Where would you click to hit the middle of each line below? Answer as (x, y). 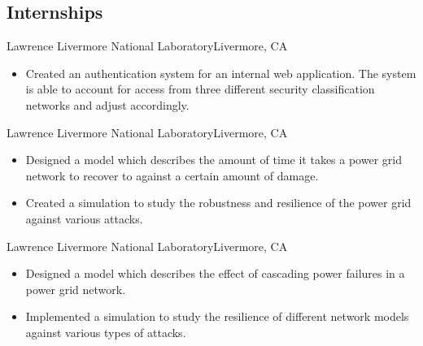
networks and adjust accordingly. (107, 104)
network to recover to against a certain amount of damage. (172, 175)
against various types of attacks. (106, 332)
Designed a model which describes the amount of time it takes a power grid (214, 160)
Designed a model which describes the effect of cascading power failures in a (215, 273)
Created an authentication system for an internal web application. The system (221, 73)
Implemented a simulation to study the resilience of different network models (217, 316)
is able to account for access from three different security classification (200, 89)
